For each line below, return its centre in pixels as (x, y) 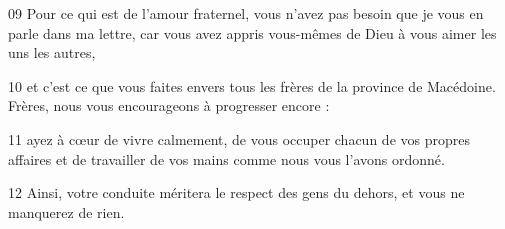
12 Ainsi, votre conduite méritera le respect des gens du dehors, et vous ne (236, 192)
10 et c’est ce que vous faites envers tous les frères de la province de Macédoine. (252, 85)
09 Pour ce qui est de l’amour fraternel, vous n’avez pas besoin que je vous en (246, 13)
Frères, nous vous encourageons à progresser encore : (169, 105)
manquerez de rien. (66, 211)
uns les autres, (52, 52)
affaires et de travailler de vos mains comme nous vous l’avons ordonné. (226, 158)
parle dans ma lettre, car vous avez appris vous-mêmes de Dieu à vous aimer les (252, 32)
